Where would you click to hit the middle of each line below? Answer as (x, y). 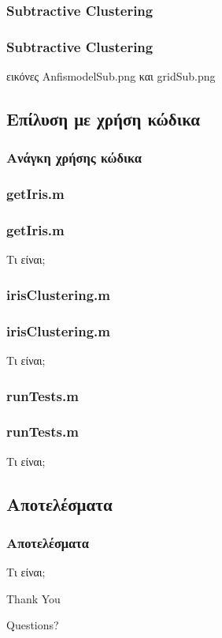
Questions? (33, 625)
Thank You (33, 598)
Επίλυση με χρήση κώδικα (103, 119)
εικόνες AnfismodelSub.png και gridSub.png (111, 76)
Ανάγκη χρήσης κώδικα (74, 158)
